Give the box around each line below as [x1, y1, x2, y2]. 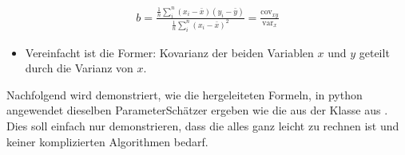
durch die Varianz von [25, 60, 133, 76]
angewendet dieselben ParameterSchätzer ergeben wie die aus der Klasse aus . [6, 102, 388, 118]
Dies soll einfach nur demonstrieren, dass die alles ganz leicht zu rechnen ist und [6, 118, 399, 134]
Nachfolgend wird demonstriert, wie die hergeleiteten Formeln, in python [6, 86, 363, 103]
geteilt [359, 44, 390, 60]
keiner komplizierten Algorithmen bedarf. [6, 133, 208, 149]
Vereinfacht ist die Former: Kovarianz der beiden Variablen [25, 44, 314, 60]
